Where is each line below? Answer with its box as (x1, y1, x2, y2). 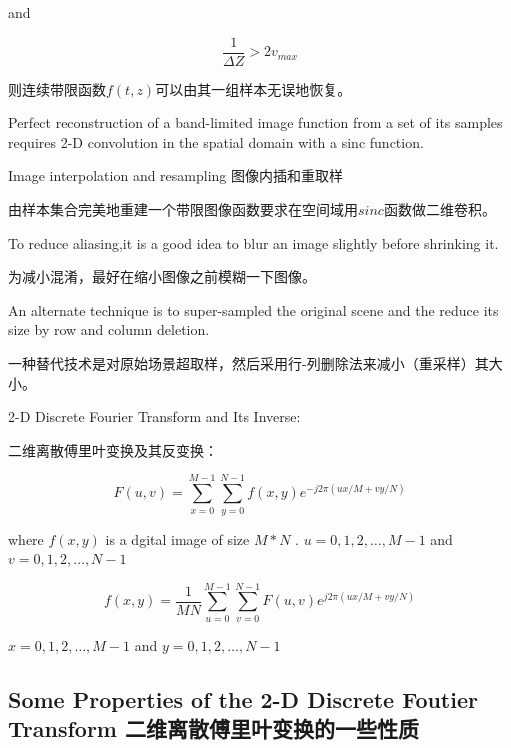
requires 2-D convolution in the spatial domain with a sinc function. (8, 131, 424, 152)
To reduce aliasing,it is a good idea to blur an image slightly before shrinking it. (8, 232, 499, 253)
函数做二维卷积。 (383, 199, 496, 220)
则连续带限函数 (8, 78, 106, 99)
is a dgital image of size (105, 528, 250, 549)
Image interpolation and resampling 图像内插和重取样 (8, 165, 344, 186)
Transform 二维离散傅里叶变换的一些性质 (8, 713, 419, 744)
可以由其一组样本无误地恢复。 (155, 78, 352, 99)
